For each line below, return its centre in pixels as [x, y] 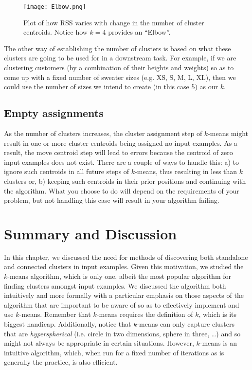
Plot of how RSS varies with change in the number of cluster [114, 22]
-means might [228, 133]
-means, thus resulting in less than [186, 171]
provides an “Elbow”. [139, 32]
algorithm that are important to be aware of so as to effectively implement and [122, 304]
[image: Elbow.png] [55, 7]
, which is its [218, 314]
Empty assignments [54, 113]
